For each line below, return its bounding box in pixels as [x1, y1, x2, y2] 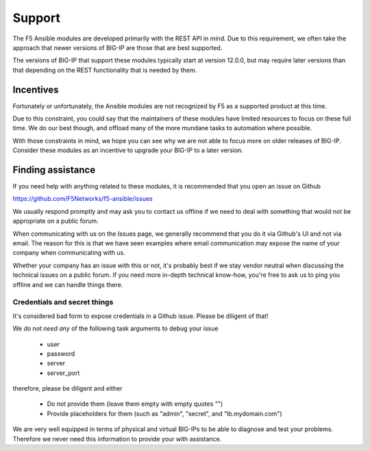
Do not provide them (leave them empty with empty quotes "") [47, 400, 223, 408]
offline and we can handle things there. [12, 280, 123, 289]
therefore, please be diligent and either [12, 385, 123, 393]
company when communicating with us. [12, 249, 126, 257]
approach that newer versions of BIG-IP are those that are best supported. [12, 43, 223, 51]
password [47, 350, 75, 358]
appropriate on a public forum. [12, 217, 99, 225]
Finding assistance [12, 164, 96, 175]
